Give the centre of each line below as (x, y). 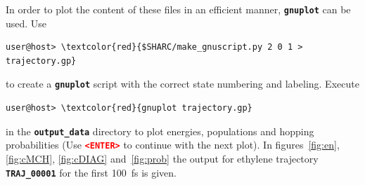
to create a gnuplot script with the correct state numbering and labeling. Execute (182, 84)
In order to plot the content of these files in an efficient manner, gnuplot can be (178, 9)
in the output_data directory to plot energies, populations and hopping (160, 131)
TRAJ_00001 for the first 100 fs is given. (91, 172)
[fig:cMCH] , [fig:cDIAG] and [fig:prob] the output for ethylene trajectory (162, 158)
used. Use (26, 23)
